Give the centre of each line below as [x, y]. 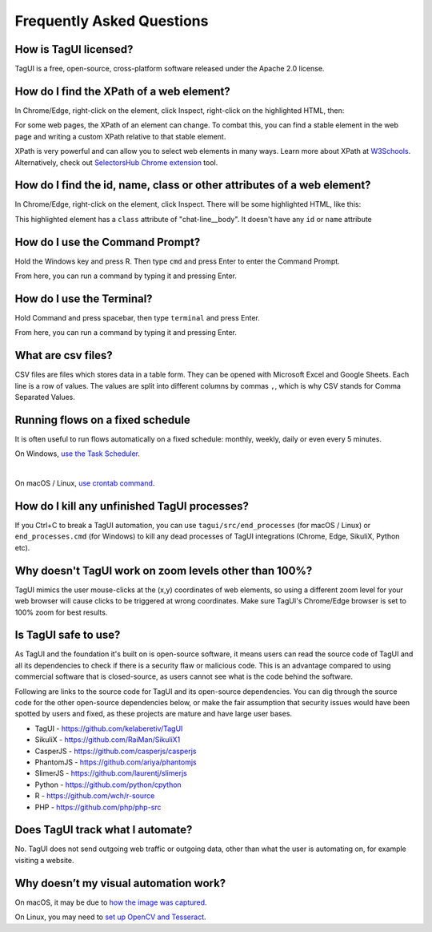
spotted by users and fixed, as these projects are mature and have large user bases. [153, 714]
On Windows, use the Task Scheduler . [77, 454]
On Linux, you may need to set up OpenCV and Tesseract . [111, 917]
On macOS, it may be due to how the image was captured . [111, 902]
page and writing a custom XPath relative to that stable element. [120, 136]
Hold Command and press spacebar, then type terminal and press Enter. [137, 318]
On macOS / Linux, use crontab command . [85, 483]
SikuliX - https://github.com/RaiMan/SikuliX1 [108, 740]
